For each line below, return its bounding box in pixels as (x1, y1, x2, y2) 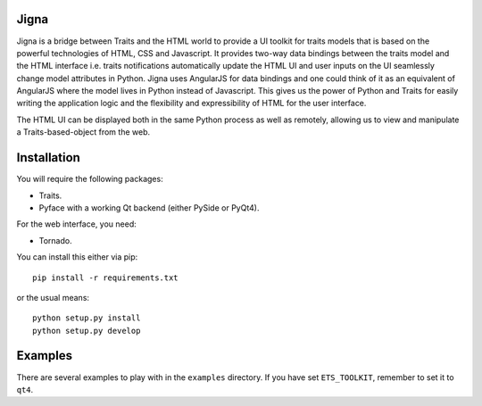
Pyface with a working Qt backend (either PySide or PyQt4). (38, 202, 260, 213)
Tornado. (38, 235, 72, 245)
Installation (16, 150, 80, 165)
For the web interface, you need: (16, 219, 137, 229)
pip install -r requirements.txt (32, 272, 179, 283)
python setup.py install (32, 313, 141, 323)
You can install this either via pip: (16, 252, 138, 262)
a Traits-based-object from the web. (16, 127, 151, 137)
